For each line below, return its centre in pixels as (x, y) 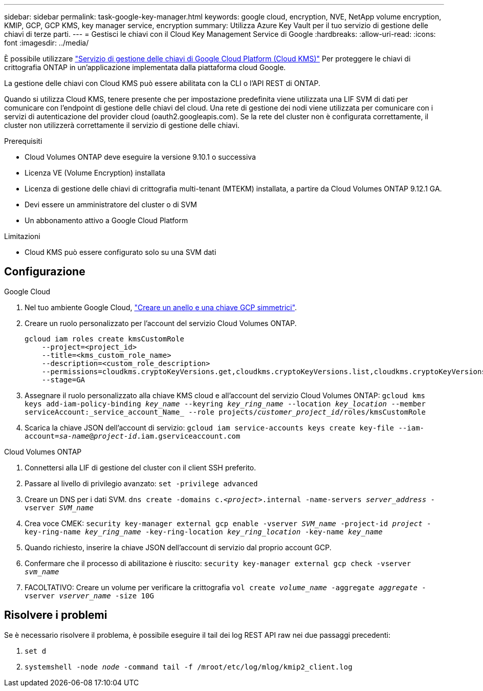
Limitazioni (22, 236)
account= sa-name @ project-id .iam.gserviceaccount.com (133, 436)
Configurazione (45, 272)
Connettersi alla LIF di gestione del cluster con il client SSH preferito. (140, 467)
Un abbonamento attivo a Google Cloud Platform (106, 220)
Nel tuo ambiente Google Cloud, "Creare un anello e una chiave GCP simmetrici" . (161, 307)
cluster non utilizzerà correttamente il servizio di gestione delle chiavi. (122, 125)
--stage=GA (63, 380)
